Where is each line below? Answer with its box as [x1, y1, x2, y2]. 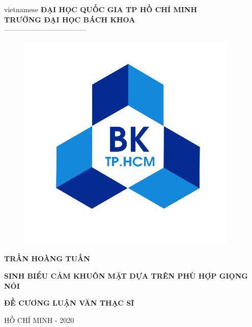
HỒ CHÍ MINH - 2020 [4, 314, 74, 325]
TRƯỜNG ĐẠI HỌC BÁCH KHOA [4, 14, 135, 24]
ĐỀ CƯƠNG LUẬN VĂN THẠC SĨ [4, 297, 134, 308]
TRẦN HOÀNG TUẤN [4, 253, 90, 264]
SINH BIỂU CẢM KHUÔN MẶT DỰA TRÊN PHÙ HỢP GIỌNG [4, 270, 248, 281]
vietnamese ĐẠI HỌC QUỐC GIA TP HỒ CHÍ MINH [4, 4, 198, 14]
